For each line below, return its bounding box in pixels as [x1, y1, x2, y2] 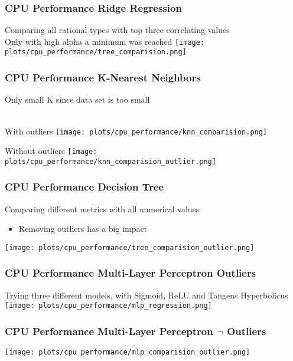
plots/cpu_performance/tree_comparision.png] [5, 48, 187, 57]
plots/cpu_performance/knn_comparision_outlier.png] [5, 157, 216, 166]
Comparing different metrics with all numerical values [5, 202, 200, 215]
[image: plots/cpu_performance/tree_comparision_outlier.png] [5, 243, 255, 252]
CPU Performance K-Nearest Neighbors [5, 70, 201, 85]
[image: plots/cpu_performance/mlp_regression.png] [5, 301, 212, 310]
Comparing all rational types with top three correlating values [5, 24, 230, 36]
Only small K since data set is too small [5, 93, 150, 106]
